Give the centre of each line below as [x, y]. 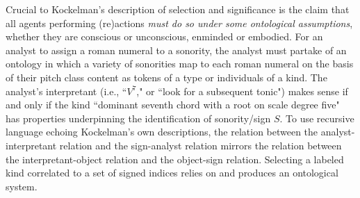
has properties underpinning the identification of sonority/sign [138, 118]
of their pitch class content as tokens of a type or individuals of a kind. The [166, 77]
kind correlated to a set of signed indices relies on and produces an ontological [172, 173]
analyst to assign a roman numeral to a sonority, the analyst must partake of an [176, 50]
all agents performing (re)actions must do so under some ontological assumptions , [179, 23]
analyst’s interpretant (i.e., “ [66, 91]
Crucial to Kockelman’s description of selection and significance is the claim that [178, 9]
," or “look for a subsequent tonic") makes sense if [242, 91]
